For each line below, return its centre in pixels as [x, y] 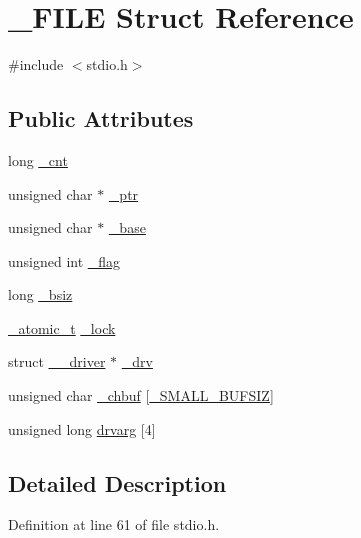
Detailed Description [117, 482]
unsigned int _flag [64, 260]
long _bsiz [40, 294]
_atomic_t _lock [62, 327]
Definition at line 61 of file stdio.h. [114, 524]
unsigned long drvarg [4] [82, 428]
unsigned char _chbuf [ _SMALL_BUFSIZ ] [141, 395]
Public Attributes [101, 118]
